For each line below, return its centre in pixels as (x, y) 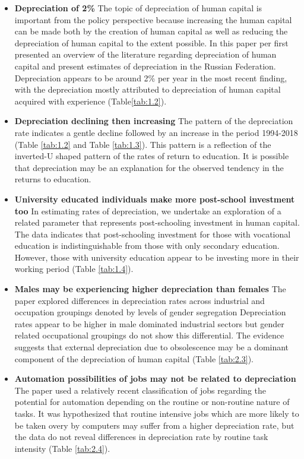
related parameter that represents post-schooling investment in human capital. (157, 222)
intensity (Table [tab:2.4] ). (62, 448)
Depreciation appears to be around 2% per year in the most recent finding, (151, 77)
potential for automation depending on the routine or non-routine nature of (152, 402)
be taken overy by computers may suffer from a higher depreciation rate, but (154, 425)
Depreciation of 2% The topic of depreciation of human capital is (138, 8)
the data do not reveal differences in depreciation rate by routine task (141, 437)
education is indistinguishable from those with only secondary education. (147, 246)
